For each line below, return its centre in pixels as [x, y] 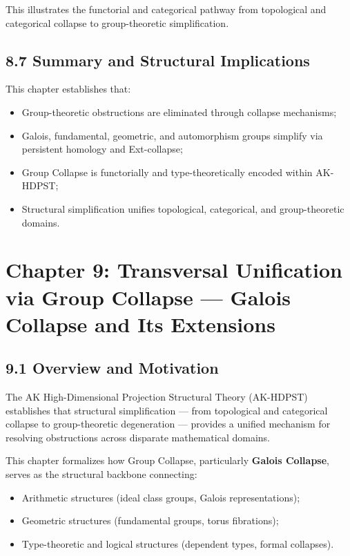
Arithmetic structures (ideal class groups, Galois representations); [161, 497]
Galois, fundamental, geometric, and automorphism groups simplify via [172, 135]
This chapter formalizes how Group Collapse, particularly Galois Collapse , [167, 460]
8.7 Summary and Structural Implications [158, 60]
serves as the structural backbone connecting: [101, 474]
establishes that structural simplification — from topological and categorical [167, 410]
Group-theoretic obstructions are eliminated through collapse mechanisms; [179, 112]
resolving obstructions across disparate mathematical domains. [138, 437]
